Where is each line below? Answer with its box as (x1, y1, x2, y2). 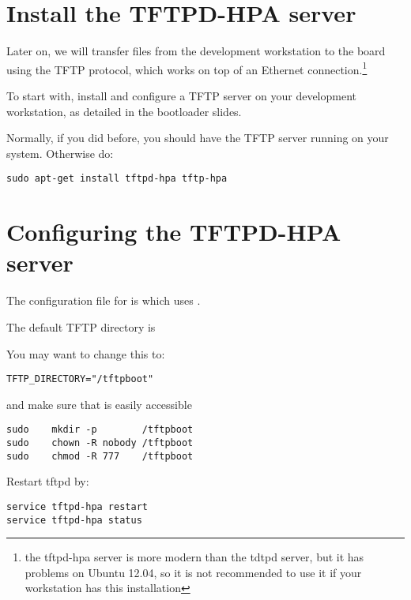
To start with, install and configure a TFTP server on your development (6, 87, 356, 103)
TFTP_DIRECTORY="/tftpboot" (6, 373, 154, 385)
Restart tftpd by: (6, 473, 89, 489)
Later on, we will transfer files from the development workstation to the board (6, 43, 386, 59)
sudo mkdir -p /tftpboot (6, 424, 194, 436)
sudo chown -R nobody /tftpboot (6, 437, 194, 448)
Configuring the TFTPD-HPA (6, 216, 341, 248)
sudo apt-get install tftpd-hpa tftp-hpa (6, 173, 228, 185)
